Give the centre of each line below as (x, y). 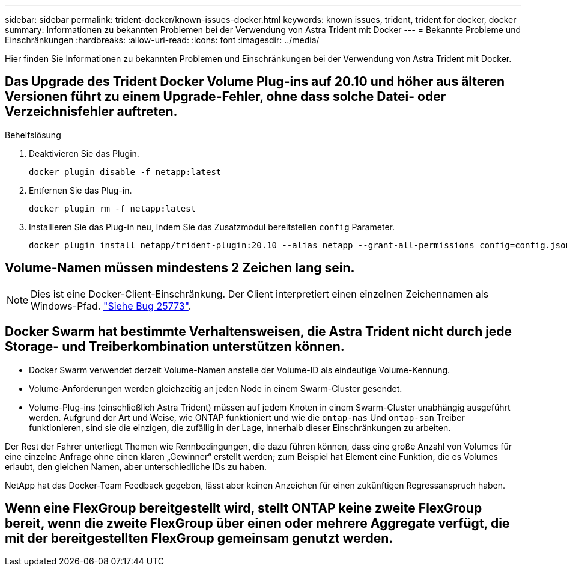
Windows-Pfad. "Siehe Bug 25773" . (111, 306)
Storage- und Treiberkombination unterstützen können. (175, 347)
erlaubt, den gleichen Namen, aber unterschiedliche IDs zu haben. (136, 466)
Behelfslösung (33, 135)
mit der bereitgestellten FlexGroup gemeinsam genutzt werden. (199, 538)
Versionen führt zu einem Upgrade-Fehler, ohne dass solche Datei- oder (226, 97)
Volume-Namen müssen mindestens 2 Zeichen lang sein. (180, 268)
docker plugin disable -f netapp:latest (125, 172)
